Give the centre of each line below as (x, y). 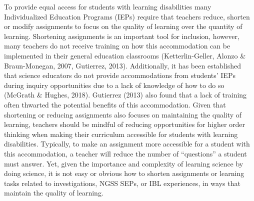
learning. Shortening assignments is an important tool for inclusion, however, (122, 36)
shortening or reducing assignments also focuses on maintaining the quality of (123, 114)
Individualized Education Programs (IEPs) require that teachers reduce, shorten (127, 16)
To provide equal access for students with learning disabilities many (108, 6)
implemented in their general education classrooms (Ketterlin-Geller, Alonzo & (125, 55)
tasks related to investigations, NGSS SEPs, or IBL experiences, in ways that (122, 183)
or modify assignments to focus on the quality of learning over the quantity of (123, 26)
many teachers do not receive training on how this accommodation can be (117, 46)
